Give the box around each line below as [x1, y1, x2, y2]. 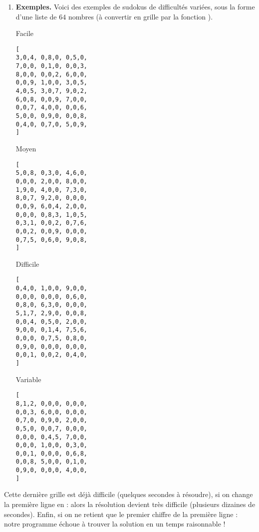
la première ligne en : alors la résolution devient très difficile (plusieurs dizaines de [4, 499, 256, 510]
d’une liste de [15, 11, 57, 21]
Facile [15, 28, 33, 38]
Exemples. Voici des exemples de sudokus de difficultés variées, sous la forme [15, 1, 255, 11]
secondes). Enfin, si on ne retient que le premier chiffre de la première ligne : [4, 509, 238, 519]
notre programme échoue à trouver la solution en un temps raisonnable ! [4, 519, 226, 529]
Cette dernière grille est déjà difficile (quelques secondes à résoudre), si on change [4, 489, 253, 500]
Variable [15, 374, 41, 384]
